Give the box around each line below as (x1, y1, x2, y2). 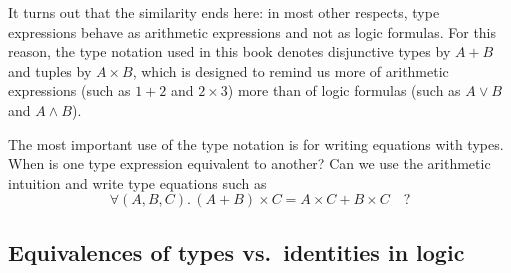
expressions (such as (8, 80, 131, 101)
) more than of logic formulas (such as (227, 80, 461, 101)
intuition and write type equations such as (8, 172, 267, 193)
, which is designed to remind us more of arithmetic (132, 60, 449, 81)
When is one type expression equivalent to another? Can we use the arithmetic (8, 153, 491, 174)
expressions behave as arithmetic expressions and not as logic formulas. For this (8, 21, 497, 42)
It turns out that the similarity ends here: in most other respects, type (8, 2, 440, 22)
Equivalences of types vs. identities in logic (8, 236, 465, 267)
